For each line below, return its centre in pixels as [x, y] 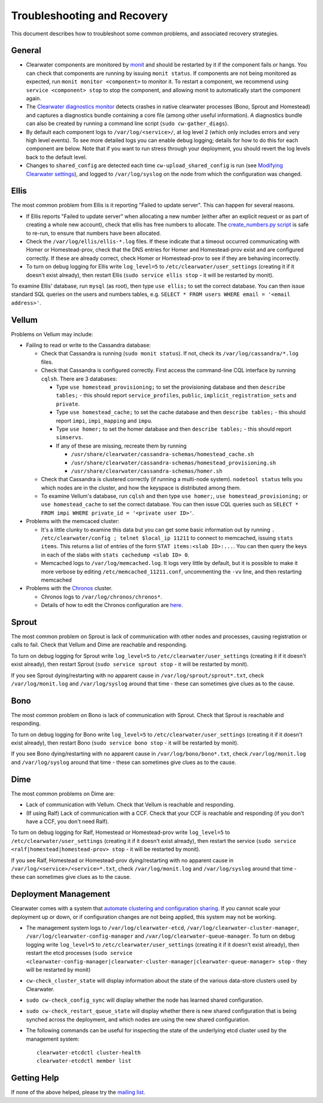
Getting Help [35, 1078]
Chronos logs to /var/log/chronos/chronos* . [102, 597]
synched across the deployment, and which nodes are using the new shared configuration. [138, 1019]
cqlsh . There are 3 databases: [79, 379]
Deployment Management [61, 894]
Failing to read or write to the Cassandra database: [89, 345]
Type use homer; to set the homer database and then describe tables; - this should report [174, 429]
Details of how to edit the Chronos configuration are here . [112, 605]
